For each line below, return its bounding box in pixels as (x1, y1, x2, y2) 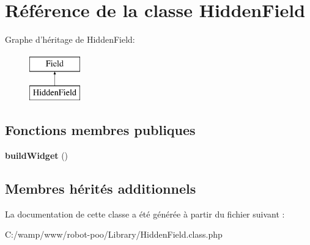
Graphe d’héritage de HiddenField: (5, 33, 135, 46)
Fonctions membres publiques (5, 120, 196, 139)
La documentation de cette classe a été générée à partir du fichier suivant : (5, 207, 285, 220)
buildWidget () (5, 149, 68, 162)
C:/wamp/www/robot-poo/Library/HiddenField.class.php (5, 228, 223, 241)
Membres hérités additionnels (5, 179, 196, 198)
